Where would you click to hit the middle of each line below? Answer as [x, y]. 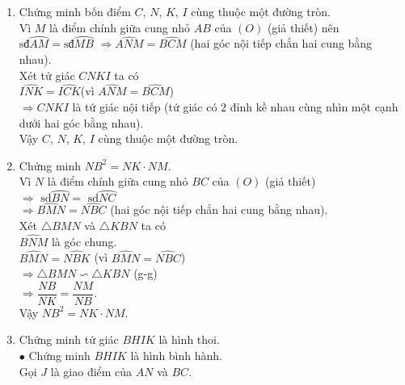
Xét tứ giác [47, 75]
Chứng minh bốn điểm [75, 11]
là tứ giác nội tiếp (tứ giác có [145, 107]
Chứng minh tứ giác [69, 339]
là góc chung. [84, 241]
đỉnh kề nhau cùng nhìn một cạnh [314, 107]
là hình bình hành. [176, 356]
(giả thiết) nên [303, 27]
